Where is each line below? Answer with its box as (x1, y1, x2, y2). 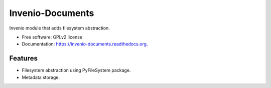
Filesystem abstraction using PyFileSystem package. (22, 67, 131, 73)
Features (9, 54, 38, 62)
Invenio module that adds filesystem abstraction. (9, 25, 110, 31)
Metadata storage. (22, 74, 60, 80)
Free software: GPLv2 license (22, 34, 83, 40)
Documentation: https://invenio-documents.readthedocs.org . (22, 41, 148, 47)
